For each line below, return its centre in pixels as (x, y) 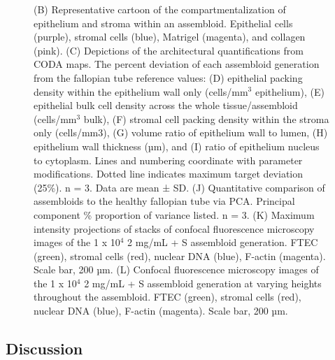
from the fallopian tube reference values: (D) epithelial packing (168, 77)
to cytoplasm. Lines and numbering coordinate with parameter (168, 160)
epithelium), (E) (290, 91)
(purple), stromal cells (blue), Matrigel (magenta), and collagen (170, 37)
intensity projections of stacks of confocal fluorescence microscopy (174, 228)
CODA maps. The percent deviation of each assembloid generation (177, 64)
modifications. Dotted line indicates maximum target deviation (169, 174)
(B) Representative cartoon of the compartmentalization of (160, 9)
